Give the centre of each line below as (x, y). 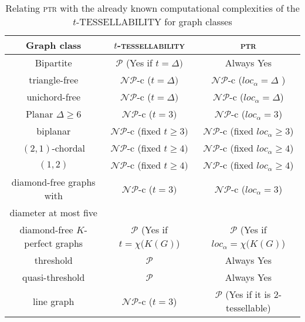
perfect (38, 243)
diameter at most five (53, 212)
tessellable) (248, 308)
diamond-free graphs (53, 182)
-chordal (69, 148)
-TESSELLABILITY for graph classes (154, 21)
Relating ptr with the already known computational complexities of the (152, 8)
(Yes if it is (248, 294)
